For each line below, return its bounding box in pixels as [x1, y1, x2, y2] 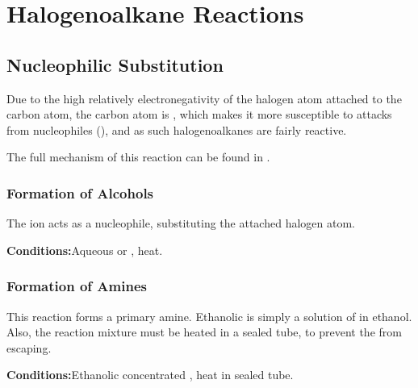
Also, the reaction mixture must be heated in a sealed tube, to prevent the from [6, 323, 402, 340]
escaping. [6, 339, 52, 356]
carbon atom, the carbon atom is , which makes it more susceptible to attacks [6, 106, 392, 123]
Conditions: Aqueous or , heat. [6, 241, 163, 258]
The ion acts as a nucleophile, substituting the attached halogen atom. [6, 215, 355, 232]
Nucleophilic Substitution [6, 52, 224, 77]
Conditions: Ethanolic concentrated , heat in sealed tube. [6, 366, 294, 383]
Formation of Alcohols [6, 182, 154, 202]
